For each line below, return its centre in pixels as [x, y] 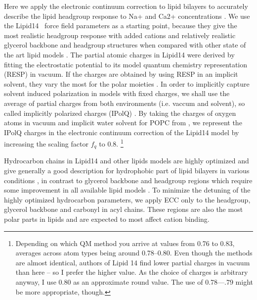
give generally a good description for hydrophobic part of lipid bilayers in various [127, 171]
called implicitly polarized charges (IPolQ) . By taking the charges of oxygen [120, 113]
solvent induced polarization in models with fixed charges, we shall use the [117, 93]
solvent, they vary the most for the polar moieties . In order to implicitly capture [127, 83]
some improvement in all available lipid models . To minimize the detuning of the [127, 190]
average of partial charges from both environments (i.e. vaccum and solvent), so [125, 103]
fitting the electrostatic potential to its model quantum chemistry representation [126, 64]
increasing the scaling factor [46, 143]
